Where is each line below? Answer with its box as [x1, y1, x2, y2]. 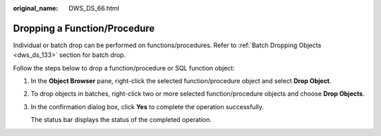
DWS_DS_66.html [68, 4, 120, 12]
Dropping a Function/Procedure [13, 22, 155, 35]
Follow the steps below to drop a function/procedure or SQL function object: [13, 63, 236, 72]
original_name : [13, 4, 59, 12]
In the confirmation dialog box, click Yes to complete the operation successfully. [30, 102, 265, 111]
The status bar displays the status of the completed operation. [30, 116, 212, 124]
